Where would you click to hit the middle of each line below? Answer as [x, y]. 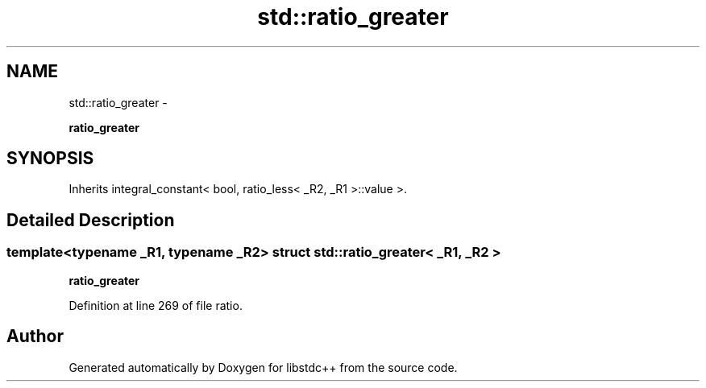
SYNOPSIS [50, 159]
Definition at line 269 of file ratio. [156, 305]
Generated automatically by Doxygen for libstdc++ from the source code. [263, 367]
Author [35, 336]
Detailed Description [91, 220]
